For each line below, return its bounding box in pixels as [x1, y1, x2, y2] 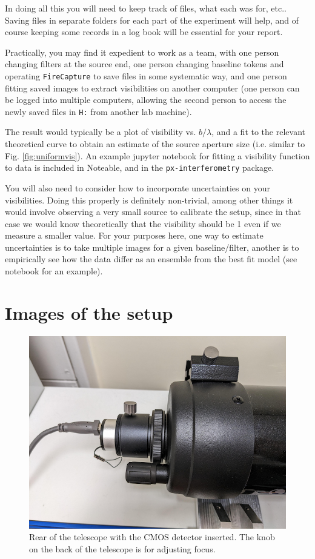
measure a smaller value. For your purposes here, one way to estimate [5, 229, 264, 242]
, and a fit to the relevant [211, 125, 305, 138]
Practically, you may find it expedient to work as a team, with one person [5, 45, 279, 58]
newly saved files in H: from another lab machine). [5, 105, 192, 117]
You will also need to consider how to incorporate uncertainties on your [5, 181, 270, 194]
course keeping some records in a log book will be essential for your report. [5, 25, 283, 38]
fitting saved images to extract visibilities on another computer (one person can [5, 81, 300, 94]
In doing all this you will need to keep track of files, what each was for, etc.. [5, 2, 287, 14]
